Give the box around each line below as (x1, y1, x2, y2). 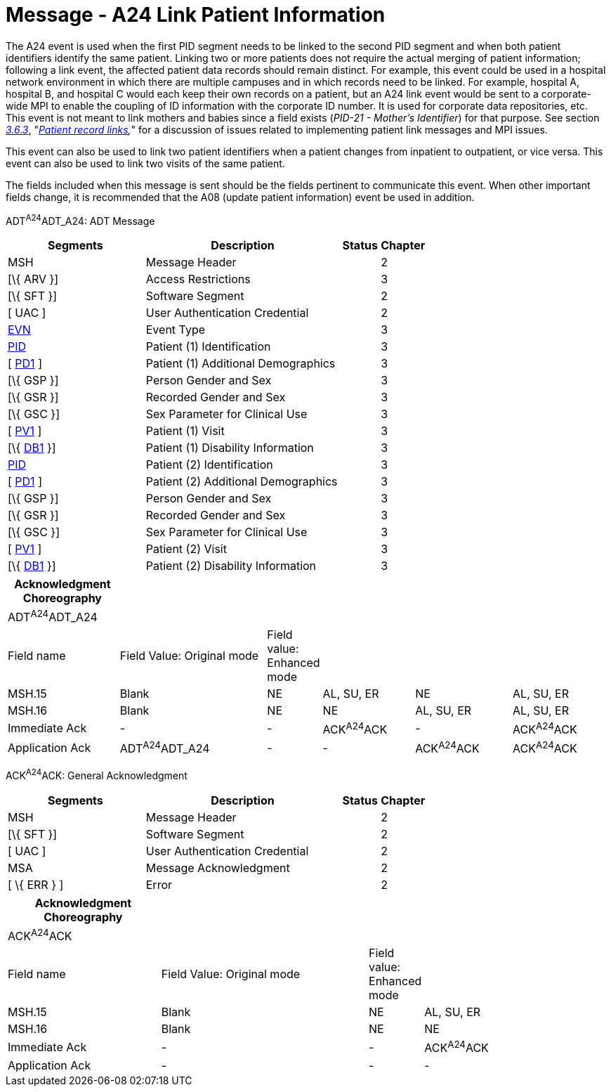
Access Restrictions (145, 272, 251, 287)
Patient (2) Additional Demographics (145, 474, 338, 489)
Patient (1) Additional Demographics (145, 356, 336, 371)
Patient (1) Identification (145, 339, 271, 354)
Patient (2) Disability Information (145, 559, 317, 573)
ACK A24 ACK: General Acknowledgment (6, 767, 188, 782)
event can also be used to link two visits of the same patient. (6, 157, 285, 169)
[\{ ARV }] (8, 272, 59, 287)
